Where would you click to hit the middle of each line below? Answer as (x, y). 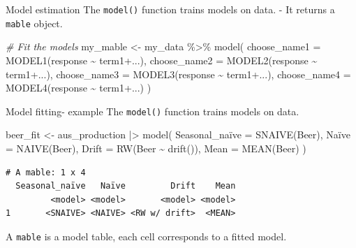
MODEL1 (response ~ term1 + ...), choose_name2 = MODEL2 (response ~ (162, 60)
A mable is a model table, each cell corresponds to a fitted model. (146, 236)
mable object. (34, 23)
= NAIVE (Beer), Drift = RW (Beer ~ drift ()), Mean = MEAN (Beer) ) (156, 148)
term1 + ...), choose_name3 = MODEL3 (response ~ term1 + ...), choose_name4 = (178, 74)
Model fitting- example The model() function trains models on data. (153, 111)
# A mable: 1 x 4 (46, 172)
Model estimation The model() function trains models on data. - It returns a (170, 9)
